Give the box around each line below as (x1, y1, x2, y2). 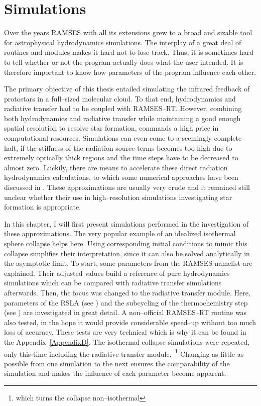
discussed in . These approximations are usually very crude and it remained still (4, 182, 250, 192)
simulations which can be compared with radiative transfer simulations (4, 277, 222, 288)
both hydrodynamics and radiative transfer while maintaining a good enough (4, 113, 241, 123)
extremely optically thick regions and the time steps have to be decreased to (4, 152, 238, 163)
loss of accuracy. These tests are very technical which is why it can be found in (4, 327, 246, 337)
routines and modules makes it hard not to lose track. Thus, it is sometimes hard (4, 47, 253, 57)
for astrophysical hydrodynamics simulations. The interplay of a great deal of (4, 37, 241, 47)
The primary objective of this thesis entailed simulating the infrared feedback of (4, 83, 250, 94)
